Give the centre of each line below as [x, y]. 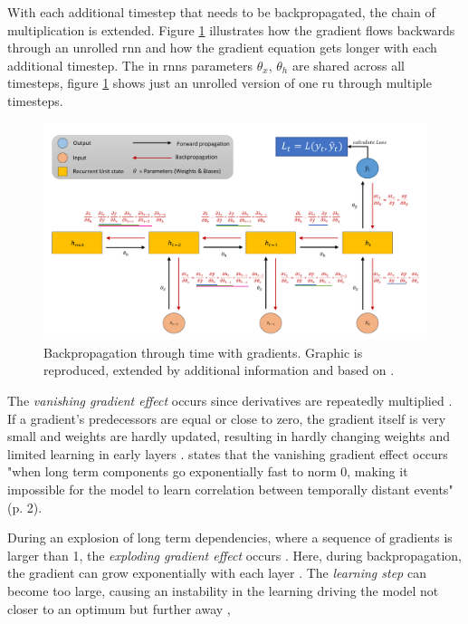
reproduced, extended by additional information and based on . [219, 370]
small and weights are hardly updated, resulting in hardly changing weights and [229, 436]
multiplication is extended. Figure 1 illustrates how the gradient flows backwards [231, 29]
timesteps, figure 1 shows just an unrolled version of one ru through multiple [220, 83]
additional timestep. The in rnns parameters [130, 65]
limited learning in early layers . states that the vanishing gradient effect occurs [228, 453]
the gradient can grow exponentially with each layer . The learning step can [217, 573]
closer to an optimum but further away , [119, 608]
